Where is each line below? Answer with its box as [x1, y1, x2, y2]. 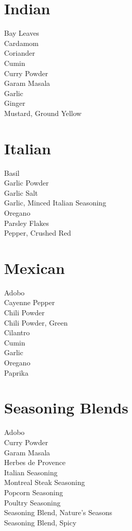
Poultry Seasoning [4, 497, 61, 507]
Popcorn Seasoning [4, 487, 63, 497]
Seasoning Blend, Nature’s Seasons [4, 507, 113, 518]
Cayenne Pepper [4, 297, 55, 308]
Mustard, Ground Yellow [4, 107, 82, 118]
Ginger [4, 98, 25, 108]
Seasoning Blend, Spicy [4, 517, 76, 527]
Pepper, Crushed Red [4, 227, 71, 238]
